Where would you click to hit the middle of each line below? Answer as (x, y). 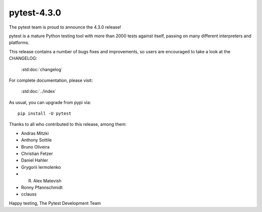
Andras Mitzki (35, 133)
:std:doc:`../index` (39, 91)
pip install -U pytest (45, 114)
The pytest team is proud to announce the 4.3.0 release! (65, 27)
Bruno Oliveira (35, 147)
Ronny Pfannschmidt (42, 187)
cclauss (29, 194)
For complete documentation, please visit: (51, 80)
